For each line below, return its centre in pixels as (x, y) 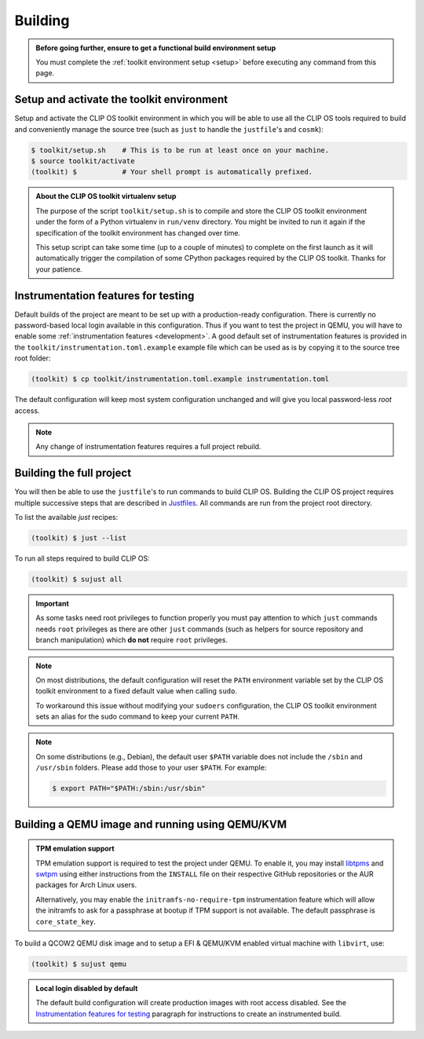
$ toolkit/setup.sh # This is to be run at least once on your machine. (180, 150)
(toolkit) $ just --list (79, 538)
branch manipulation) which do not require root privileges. (132, 640)
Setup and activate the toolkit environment (121, 99)
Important (53, 603)
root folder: (33, 358)
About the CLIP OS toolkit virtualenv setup (106, 196)
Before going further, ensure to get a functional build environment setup (156, 48)
